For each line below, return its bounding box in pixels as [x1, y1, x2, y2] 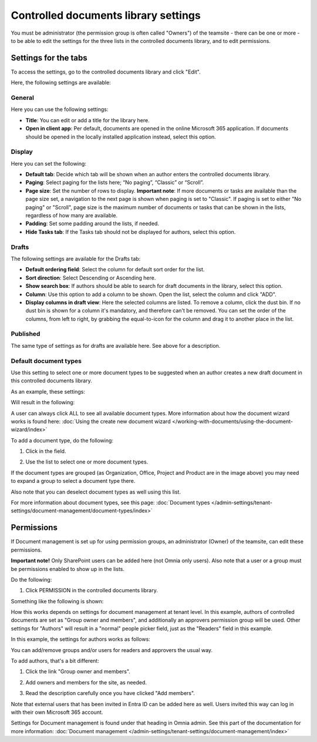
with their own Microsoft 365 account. [11, 709, 103, 716]
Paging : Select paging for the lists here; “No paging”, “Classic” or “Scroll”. [25, 179, 204, 186]
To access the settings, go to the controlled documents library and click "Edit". [11, 68, 201, 75]
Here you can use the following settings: [11, 106, 109, 113]
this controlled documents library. [11, 377, 92, 384]
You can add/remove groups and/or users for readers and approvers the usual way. [11, 646, 213, 653]
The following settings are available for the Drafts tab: [11, 255, 141, 262]
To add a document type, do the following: [11, 437, 114, 444]
